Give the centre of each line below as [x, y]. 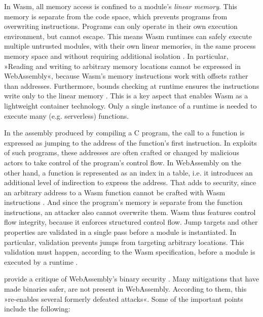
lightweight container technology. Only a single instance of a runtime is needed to [130, 105]
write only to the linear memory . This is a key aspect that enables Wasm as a [126, 96]
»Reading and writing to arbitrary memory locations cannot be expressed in [122, 66]
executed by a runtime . [41, 261]
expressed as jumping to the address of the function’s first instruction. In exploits [130, 142]
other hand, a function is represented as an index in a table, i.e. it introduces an [128, 172]
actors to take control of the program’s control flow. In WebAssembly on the [123, 162]
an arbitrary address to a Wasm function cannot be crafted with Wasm [115, 192]
